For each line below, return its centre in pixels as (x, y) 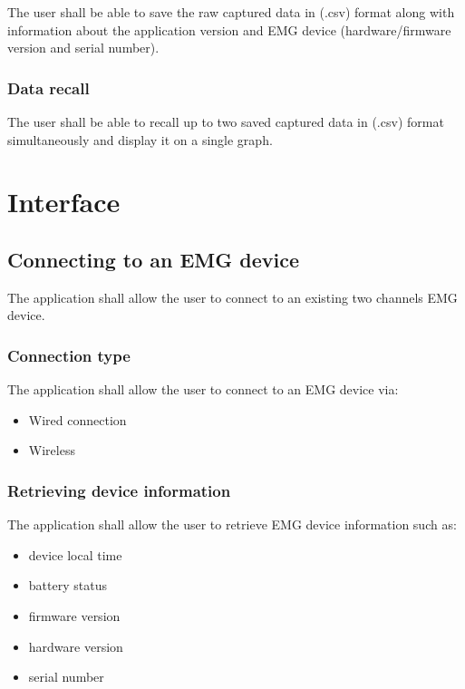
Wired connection (77, 419)
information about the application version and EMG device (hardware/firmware (229, 29)
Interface (64, 202)
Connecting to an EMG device (154, 259)
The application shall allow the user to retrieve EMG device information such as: (232, 524)
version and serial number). (83, 48)
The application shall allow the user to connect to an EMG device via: (203, 389)
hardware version (76, 646)
